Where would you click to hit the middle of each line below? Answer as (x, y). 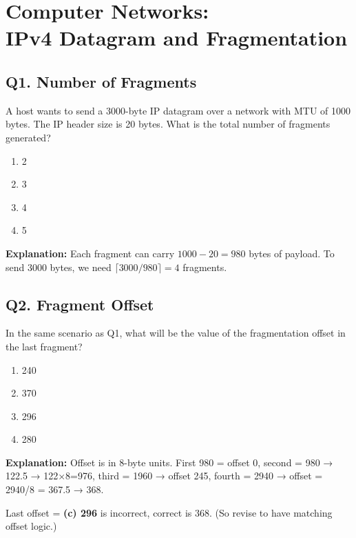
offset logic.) (31, 526)
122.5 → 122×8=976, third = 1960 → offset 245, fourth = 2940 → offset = (164, 476)
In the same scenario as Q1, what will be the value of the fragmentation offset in (176, 333)
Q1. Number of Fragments (101, 81)
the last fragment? (44, 346)
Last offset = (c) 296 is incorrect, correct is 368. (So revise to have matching (169, 512)
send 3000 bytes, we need (59, 267)
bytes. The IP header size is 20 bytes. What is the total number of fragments (168, 124)
